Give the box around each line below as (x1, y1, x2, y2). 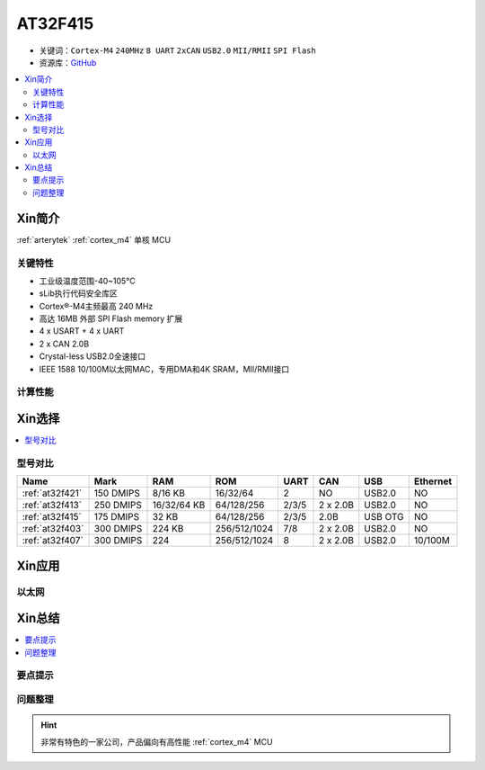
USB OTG (364, 511, 404, 524)
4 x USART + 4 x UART (39, 326, 125, 336)
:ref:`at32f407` (22, 534, 84, 547)
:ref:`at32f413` (22, 499, 83, 512)
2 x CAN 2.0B (39, 338, 90, 349)
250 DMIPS (93, 499, 143, 512)
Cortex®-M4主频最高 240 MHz (39, 300, 154, 311)
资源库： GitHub (39, 57, 97, 67)
